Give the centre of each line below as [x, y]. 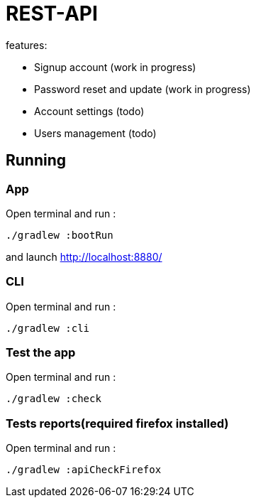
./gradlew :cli [48, 328]
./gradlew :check [54, 399]
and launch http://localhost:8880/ [84, 256]
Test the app [41, 353]
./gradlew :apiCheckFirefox [84, 470]
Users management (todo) [95, 133]
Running [36, 161]
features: [27, 45]
